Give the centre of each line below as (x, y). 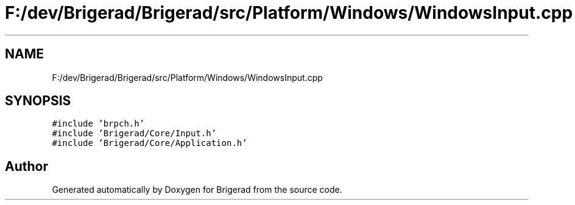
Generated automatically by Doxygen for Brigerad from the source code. (197, 190)
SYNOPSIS (38, 101)
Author (26, 166)
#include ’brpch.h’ (98, 124)
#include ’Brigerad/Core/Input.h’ (134, 134)
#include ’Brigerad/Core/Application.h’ (150, 143)
